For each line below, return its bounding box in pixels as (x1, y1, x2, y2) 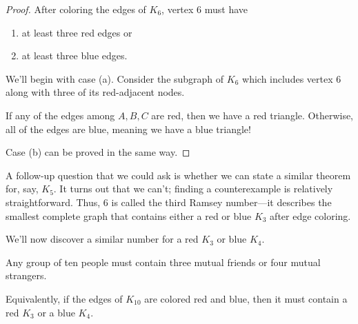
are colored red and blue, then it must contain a (144, 291, 348, 305)
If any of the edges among (6, 108, 115, 122)
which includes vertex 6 (242, 71, 341, 85)
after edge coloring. (270, 208, 351, 223)
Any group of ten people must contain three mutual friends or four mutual (6, 254, 321, 269)
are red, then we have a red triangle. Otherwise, (151, 108, 353, 122)
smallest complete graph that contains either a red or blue (6, 208, 252, 223)
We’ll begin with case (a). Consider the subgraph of (6, 71, 224, 85)
